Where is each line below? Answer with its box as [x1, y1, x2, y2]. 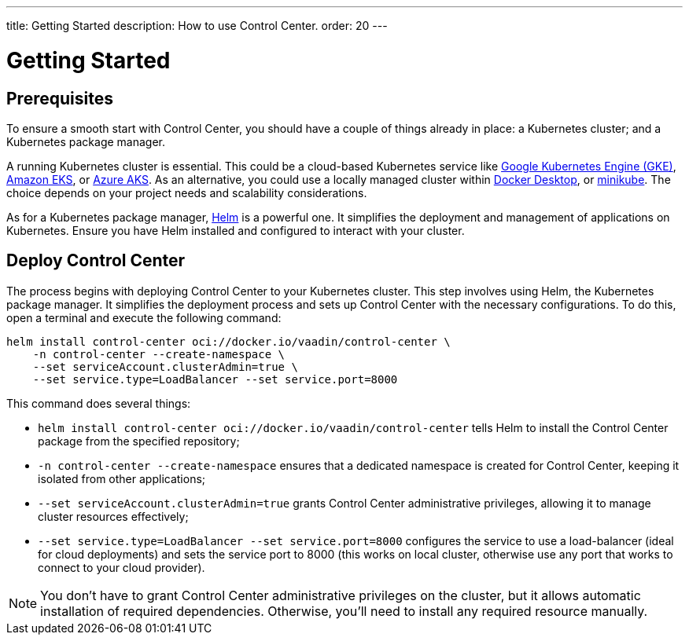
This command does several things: [6, 396, 191, 410]
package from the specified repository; [38, 434, 240, 448]
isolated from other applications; [38, 471, 206, 485]
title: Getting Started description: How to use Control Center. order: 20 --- [6, 19, 388, 32]
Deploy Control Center [6, 251, 186, 271]
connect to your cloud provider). [38, 560, 205, 574]
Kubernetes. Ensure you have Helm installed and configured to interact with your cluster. [6, 223, 465, 237]
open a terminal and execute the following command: [6, 310, 282, 324]
